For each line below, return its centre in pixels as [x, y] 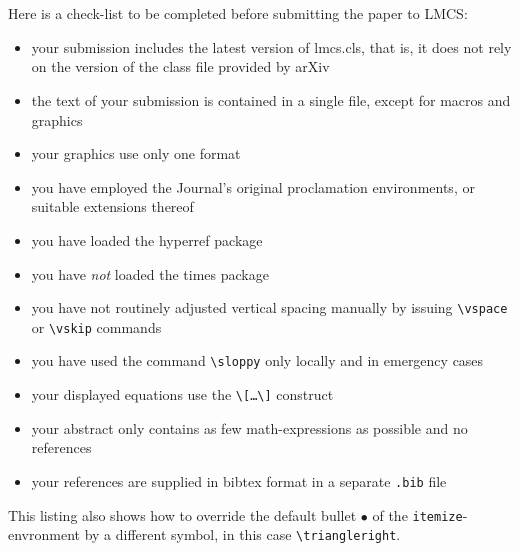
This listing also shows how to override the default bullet [182, 514]
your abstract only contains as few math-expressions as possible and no [249, 427]
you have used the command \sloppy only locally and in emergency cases [257, 360]
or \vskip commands [96, 326]
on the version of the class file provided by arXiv [180, 66]
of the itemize [417, 514]
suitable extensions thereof [112, 206]
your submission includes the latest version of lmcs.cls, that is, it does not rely [271, 46]
